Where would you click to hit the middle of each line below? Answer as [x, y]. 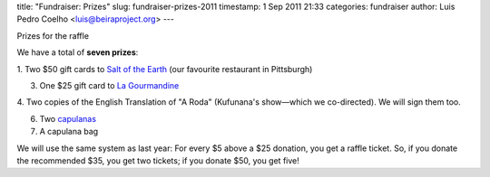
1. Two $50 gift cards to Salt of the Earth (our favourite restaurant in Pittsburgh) [165, 69]
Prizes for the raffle [53, 35]
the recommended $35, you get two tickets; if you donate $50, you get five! [158, 160]
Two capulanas [68, 118]
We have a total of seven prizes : [78, 52]
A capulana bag [69, 132]
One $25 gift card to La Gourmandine [109, 85]
